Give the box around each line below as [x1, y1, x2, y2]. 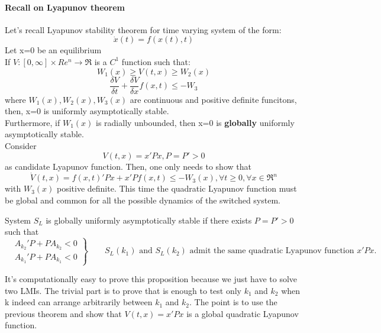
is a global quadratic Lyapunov [186, 307, 299, 319]
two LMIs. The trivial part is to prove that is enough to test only [5, 284, 241, 296]
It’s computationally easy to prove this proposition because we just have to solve [5, 273, 298, 285]
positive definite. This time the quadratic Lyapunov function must [56, 182, 297, 195]
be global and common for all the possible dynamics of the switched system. [5, 194, 280, 206]
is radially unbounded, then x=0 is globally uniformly [96, 116, 295, 128]
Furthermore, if [5, 116, 60, 128]
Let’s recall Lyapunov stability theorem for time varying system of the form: [5, 23, 282, 35]
